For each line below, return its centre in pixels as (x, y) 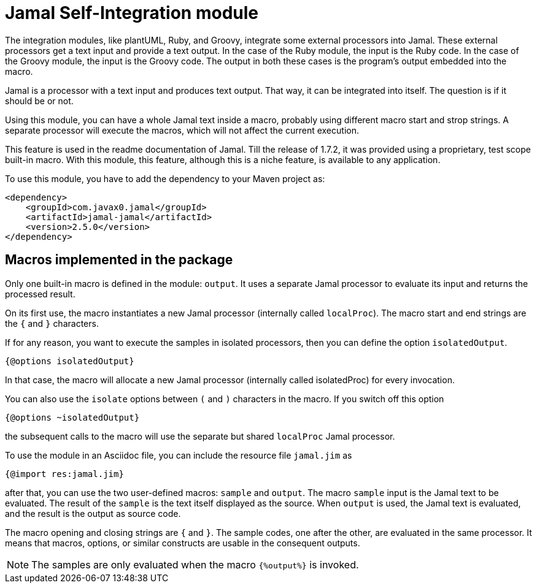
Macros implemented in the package (119, 260)
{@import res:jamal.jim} (64, 474)
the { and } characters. (52, 323)
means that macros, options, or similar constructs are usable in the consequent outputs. (183, 543)
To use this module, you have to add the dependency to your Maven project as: (165, 178)
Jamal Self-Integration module (132, 13)
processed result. (40, 294)
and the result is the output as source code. (93, 513)
